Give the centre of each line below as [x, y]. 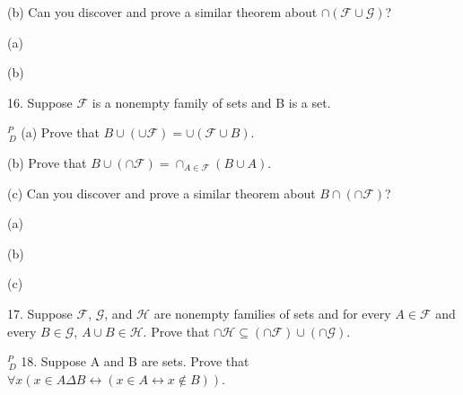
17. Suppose [40, 313]
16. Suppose [40, 102]
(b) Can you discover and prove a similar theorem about [162, 12]
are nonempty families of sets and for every [272, 313]
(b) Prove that [47, 162]
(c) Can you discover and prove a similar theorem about [162, 193]
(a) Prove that [60, 132]
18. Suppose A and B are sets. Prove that [135, 361]
